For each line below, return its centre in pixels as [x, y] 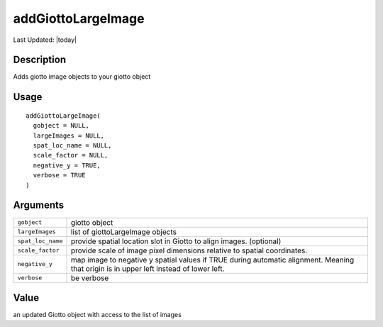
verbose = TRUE [59, 175]
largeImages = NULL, [69, 135]
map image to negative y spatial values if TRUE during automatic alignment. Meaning [212, 260]
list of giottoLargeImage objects [124, 232]
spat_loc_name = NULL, [72, 146]
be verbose [90, 278]
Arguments [39, 205]
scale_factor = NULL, [71, 155]
